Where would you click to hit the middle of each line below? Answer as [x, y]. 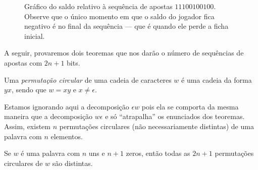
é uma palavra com [50, 153]
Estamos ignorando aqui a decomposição [67, 106]
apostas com [23, 62]
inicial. [35, 36]
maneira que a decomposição [48, 116]
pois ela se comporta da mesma [190, 106]
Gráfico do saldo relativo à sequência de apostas [98, 6]
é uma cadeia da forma [217, 79]
